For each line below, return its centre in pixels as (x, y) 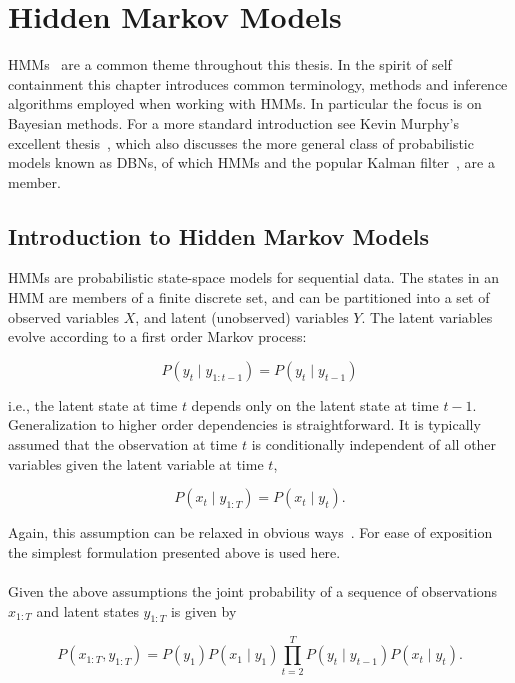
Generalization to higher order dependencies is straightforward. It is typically (244, 424)
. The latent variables (427, 316)
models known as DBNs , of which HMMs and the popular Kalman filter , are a (251, 162)
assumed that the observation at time (123, 444)
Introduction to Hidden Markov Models (218, 235)
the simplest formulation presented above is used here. (174, 551)
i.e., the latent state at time (93, 404)
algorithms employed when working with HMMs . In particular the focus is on (245, 103)
